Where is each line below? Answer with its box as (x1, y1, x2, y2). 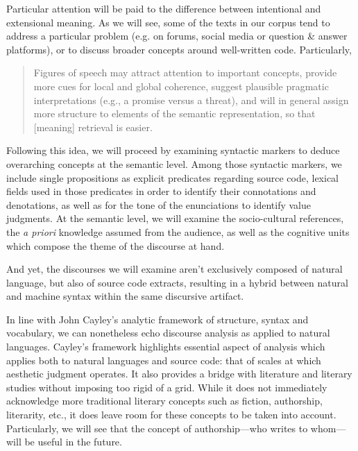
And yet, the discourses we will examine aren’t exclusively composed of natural (6, 262, 343, 276)
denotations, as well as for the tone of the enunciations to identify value (6, 197, 312, 212)
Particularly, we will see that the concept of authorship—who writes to (6, 420, 308, 435)
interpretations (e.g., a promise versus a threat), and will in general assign (33, 92, 349, 107)
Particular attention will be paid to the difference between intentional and (6, 1, 321, 15)
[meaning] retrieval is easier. (33, 119, 153, 134)
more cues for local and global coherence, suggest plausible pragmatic (33, 78, 329, 93)
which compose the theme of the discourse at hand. (6, 238, 225, 253)
